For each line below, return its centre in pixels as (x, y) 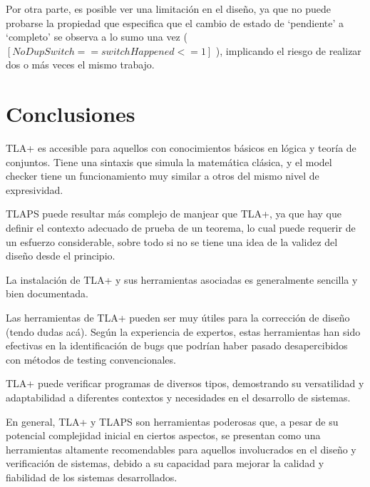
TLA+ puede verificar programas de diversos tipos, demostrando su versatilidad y (185, 383)
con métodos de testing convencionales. (91, 359)
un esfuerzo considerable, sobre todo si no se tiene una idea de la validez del (172, 241)
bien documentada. (47, 293)
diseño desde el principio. (61, 256)
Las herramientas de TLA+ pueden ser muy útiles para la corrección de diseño (178, 318)
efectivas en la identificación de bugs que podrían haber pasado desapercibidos (177, 345)
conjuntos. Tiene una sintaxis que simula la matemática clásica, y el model (169, 162)
